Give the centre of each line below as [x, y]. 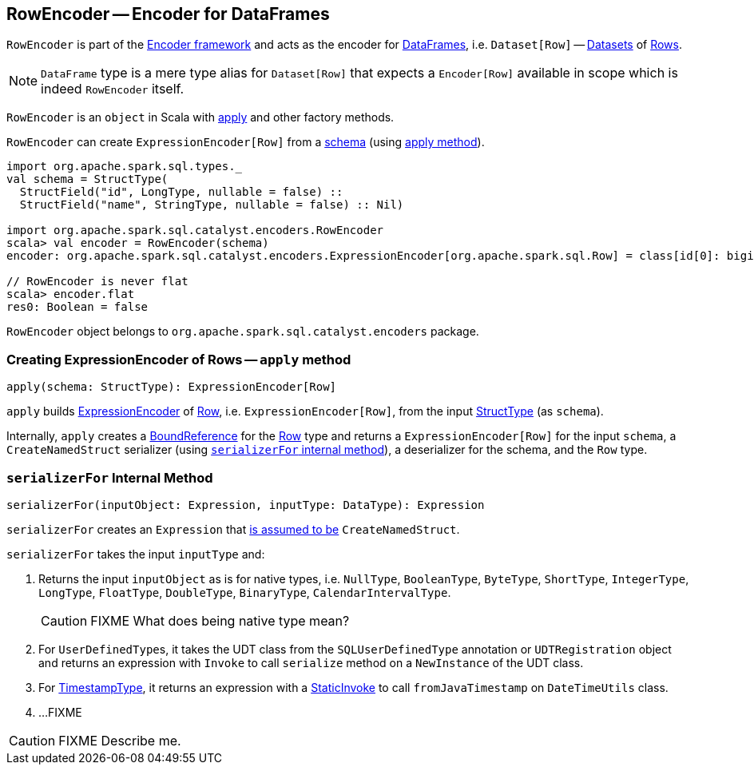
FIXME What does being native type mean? [220, 620]
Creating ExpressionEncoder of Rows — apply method [179, 359]
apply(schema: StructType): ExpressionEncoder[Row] [172, 387]
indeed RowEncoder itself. [113, 89]
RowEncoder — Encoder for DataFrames [168, 14]
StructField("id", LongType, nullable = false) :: [181, 192]
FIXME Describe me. [120, 740]
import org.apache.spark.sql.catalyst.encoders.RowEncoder [195, 231]
